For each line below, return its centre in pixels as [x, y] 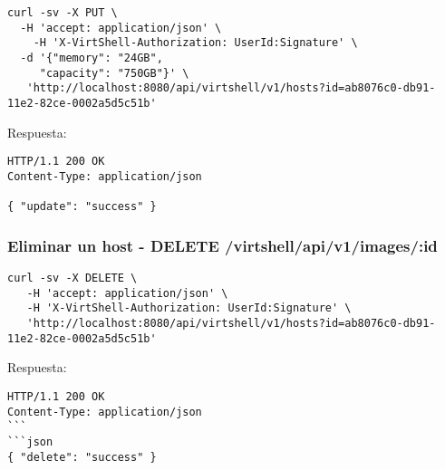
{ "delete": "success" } [82, 457]
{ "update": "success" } [82, 207]
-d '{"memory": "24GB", [92, 58]
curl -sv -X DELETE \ [73, 278]
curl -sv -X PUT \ [63, 13]
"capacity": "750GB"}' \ [114, 73]
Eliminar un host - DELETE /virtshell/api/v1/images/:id [222, 245]
